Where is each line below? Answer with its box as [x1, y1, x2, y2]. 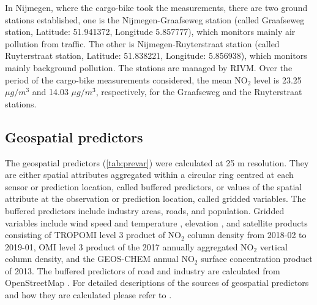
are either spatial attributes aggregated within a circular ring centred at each [5, 168, 294, 181]
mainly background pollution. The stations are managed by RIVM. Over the [5, 61, 293, 74]
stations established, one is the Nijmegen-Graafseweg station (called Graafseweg [5, 13, 305, 26]
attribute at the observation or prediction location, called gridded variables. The [5, 192, 306, 205]
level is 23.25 [253, 73, 302, 86]
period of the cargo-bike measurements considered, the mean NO [5, 73, 248, 86]
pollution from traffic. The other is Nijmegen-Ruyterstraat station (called [5, 37, 280, 50]
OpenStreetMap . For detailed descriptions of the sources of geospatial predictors [5, 276, 309, 289]
